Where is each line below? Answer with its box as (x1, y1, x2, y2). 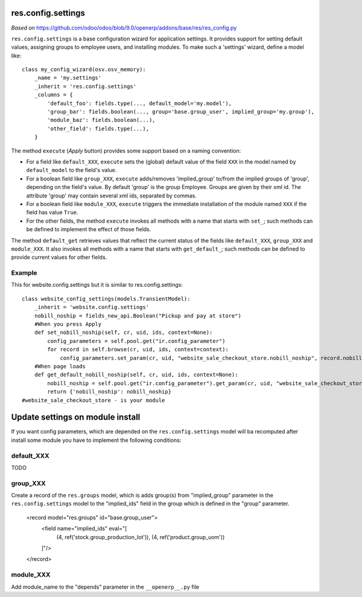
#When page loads (34, 363, 86, 369)
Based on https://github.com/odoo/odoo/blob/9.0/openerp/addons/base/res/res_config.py (11, 24, 237, 31)
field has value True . (26, 209, 78, 216)
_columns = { (34, 91, 73, 98)
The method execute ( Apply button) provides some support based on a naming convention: (11, 147, 241, 154)
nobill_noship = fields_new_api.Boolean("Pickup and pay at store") (34, 312, 241, 319)
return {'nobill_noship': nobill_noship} (47, 388, 172, 395)
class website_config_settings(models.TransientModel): (22, 295, 191, 302)
